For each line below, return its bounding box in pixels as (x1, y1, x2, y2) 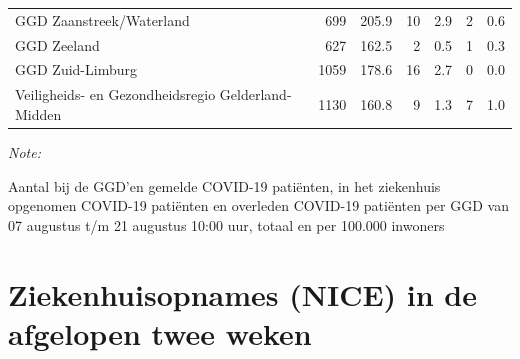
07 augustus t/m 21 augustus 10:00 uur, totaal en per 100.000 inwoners (8, 214, 445, 235)
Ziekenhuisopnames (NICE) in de (8, 273, 478, 314)
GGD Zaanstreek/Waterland (15, 9, 190, 30)
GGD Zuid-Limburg (15, 59, 137, 80)
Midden (15, 103, 62, 124)
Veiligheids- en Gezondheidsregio (15, 84, 216, 105)
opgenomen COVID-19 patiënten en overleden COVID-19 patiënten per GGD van (8, 195, 509, 216)
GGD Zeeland (15, 34, 100, 55)
